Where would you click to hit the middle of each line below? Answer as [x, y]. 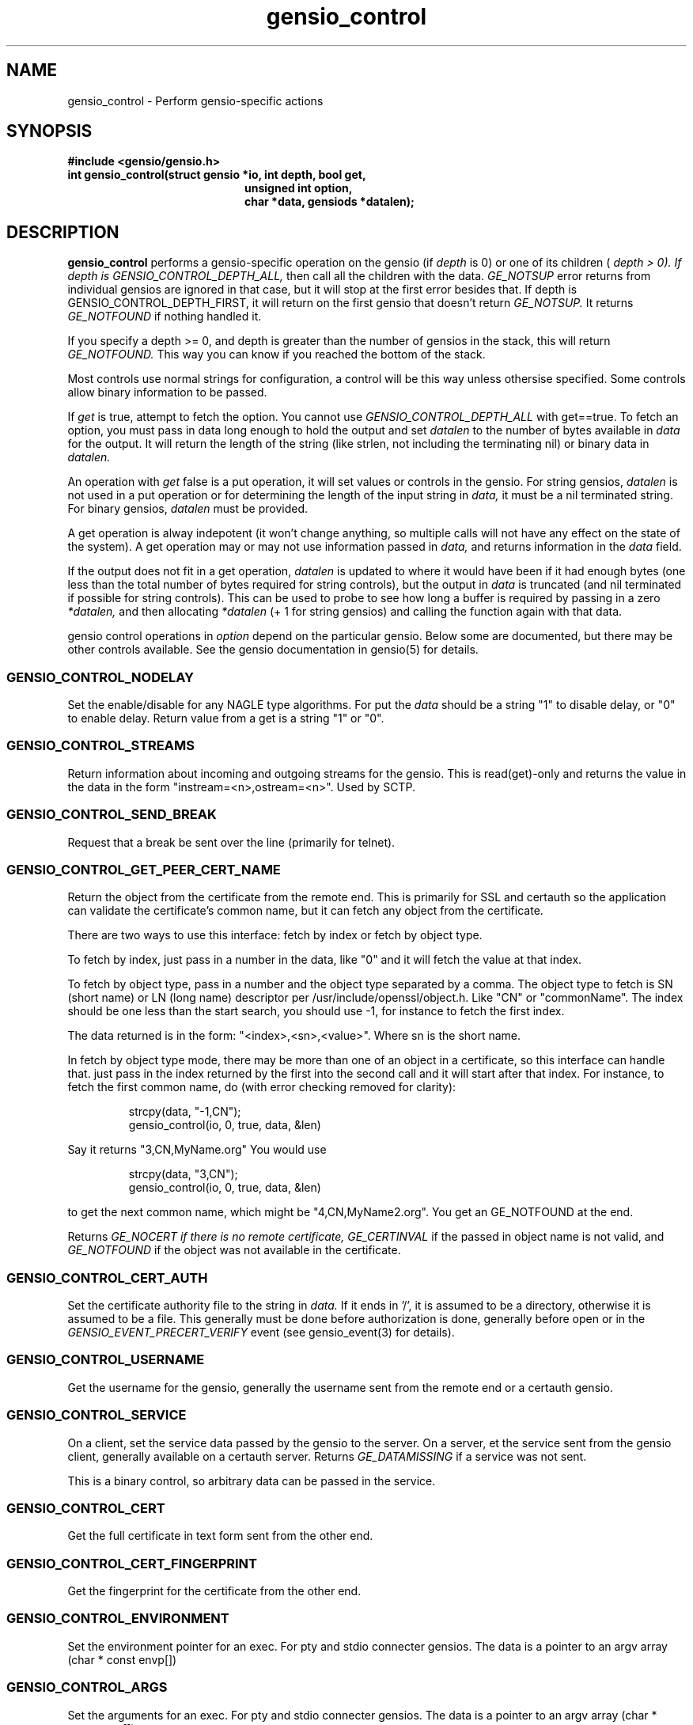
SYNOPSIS [49, 131]
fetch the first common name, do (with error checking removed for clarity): [262, 1087]
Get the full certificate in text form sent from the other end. [220, 1536]
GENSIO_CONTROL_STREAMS [100, 746]
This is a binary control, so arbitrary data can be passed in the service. [252, 1480]
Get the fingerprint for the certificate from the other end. [214, 1591]
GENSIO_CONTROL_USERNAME [106, 1360]
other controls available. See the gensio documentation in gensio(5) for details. [273, 650]
